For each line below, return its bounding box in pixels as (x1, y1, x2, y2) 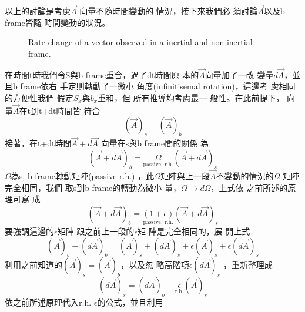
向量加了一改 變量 (205, 68, 274, 80)
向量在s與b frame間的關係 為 (100, 137, 209, 149)
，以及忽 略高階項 (120, 259, 189, 271)
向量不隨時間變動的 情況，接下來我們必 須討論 (79, 5, 258, 17)
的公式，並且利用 (97, 296, 163, 308)
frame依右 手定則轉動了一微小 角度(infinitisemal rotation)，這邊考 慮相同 (20, 80, 296, 92)
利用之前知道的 (5, 259, 62, 271)
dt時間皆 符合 (48, 104, 100, 116)
